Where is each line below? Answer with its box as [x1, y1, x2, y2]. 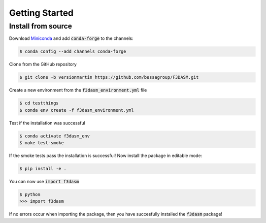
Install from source [9, 22, 72, 31]
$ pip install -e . [19, 166, 66, 172]
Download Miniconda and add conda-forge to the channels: [9, 35, 133, 41]
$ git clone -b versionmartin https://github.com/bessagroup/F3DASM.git [19, 74, 199, 80]
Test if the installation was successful [9, 120, 86, 126]
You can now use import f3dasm [9, 179, 79, 185]
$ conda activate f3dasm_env [19, 133, 90, 139]
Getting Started [9, 7, 74, 18]
